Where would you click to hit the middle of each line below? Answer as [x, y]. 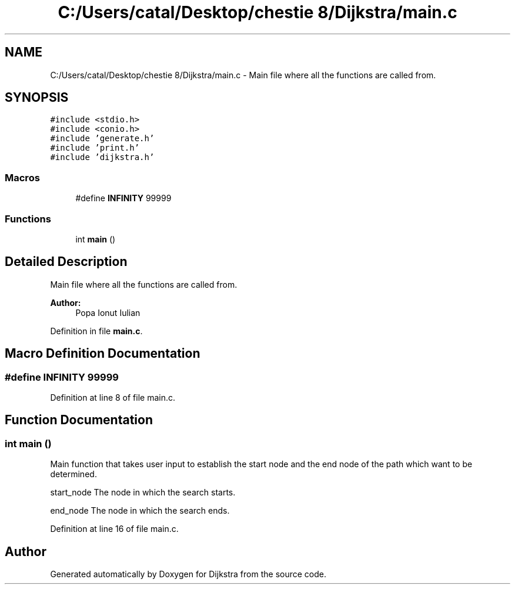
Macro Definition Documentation [103, 354]
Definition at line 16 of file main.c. [114, 529]
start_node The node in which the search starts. [143, 493]
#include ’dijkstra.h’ [102, 157]
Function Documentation [79, 420]
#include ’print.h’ [95, 148]
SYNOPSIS [37, 98]
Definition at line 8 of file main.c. [113, 397]
